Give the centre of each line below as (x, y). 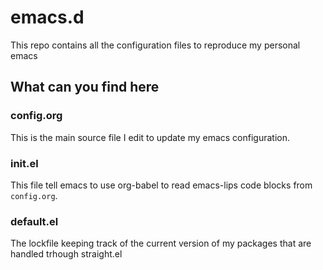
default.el (34, 221)
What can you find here (85, 87)
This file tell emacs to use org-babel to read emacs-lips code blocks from (161, 185)
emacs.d (47, 17)
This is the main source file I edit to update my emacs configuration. (150, 137)
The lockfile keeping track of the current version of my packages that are (161, 243)
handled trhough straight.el (66, 254)
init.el (24, 163)
